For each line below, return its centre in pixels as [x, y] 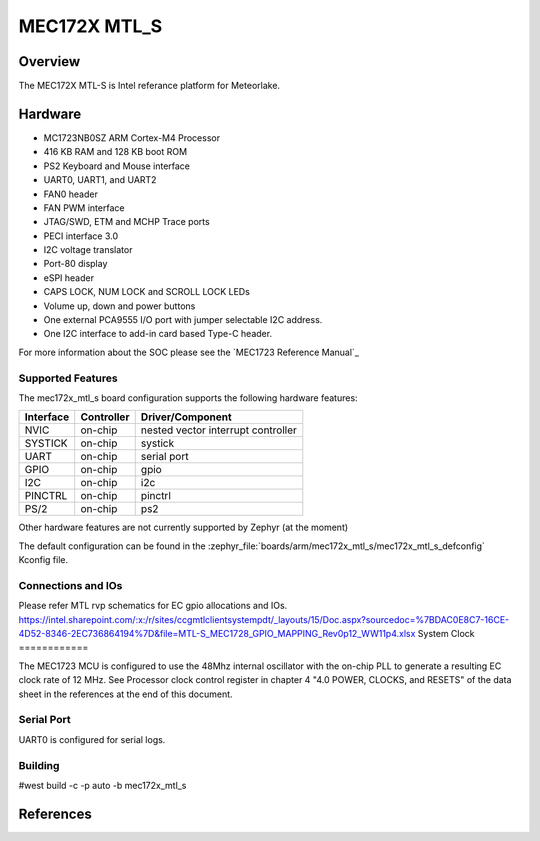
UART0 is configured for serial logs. [92, 739]
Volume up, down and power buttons [119, 306]
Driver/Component [186, 417]
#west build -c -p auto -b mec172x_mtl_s [102, 785]
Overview [49, 61]
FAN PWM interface [84, 207]
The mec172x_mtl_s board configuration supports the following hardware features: [188, 397]
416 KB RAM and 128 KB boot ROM [115, 152]
